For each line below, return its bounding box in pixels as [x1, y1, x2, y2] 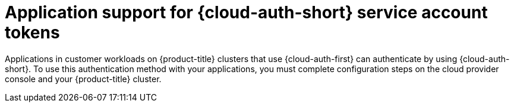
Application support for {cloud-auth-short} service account [5, 2, 488, 22]
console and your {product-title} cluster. [5, 73, 162, 84]
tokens [5, 22, 60, 43]
